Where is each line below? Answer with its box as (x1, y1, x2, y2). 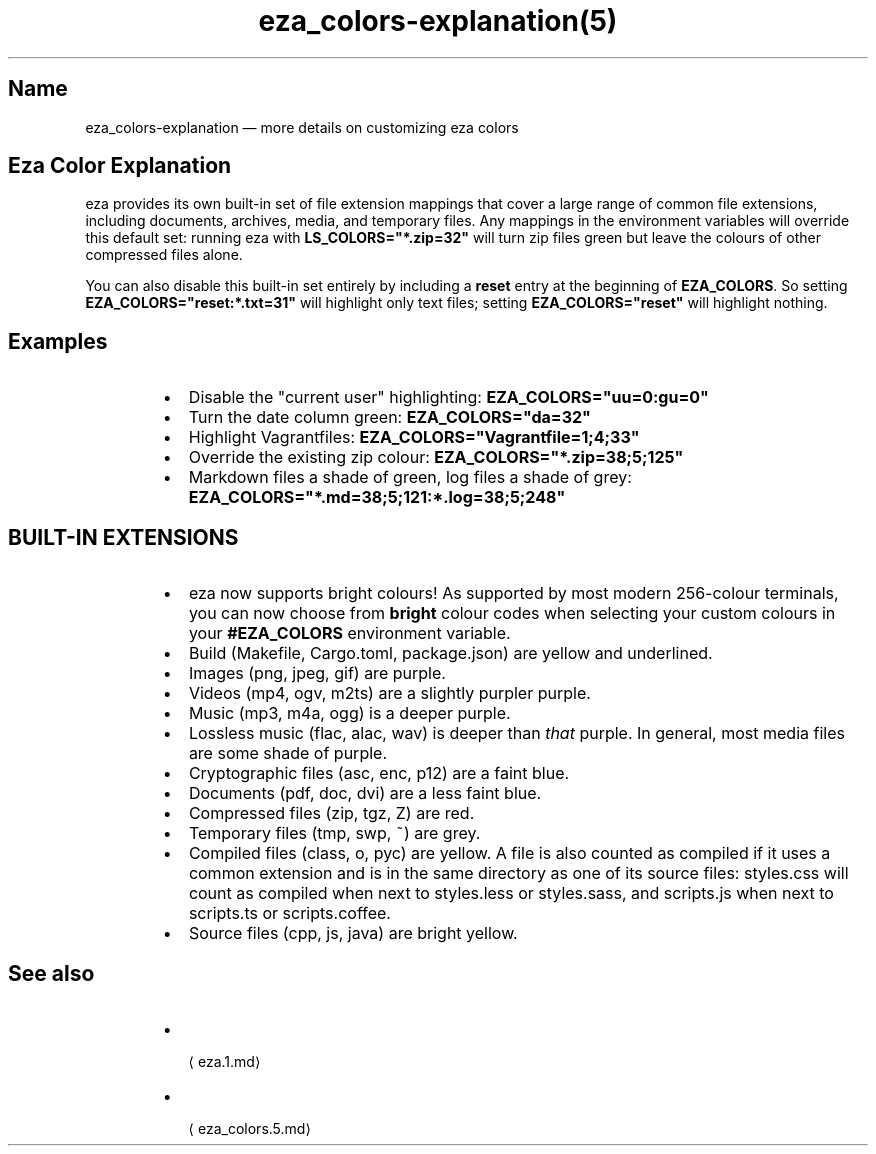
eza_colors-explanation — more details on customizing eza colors (85, 118, 519, 136)
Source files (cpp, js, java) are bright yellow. (188, 923, 518, 944)
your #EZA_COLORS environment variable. (188, 623, 511, 644)
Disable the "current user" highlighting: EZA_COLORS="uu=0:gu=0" (188, 387, 709, 408)
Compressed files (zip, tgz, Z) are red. (188, 803, 475, 824)
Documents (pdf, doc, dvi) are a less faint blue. (188, 783, 542, 804)
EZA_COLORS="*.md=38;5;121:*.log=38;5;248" (188, 487, 566, 508)
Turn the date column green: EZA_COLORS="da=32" (188, 407, 591, 428)
